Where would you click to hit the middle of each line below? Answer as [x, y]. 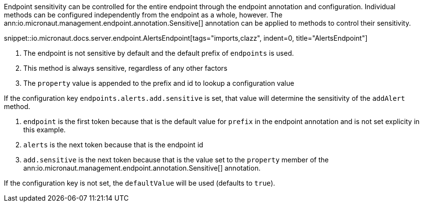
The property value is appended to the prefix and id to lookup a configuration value [159, 83]
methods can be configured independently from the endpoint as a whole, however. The [143, 15]
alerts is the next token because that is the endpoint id [113, 145]
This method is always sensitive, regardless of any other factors [125, 68]
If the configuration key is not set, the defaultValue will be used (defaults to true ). [140, 183]
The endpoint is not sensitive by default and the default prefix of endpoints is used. [159, 53]
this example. [45, 130]
